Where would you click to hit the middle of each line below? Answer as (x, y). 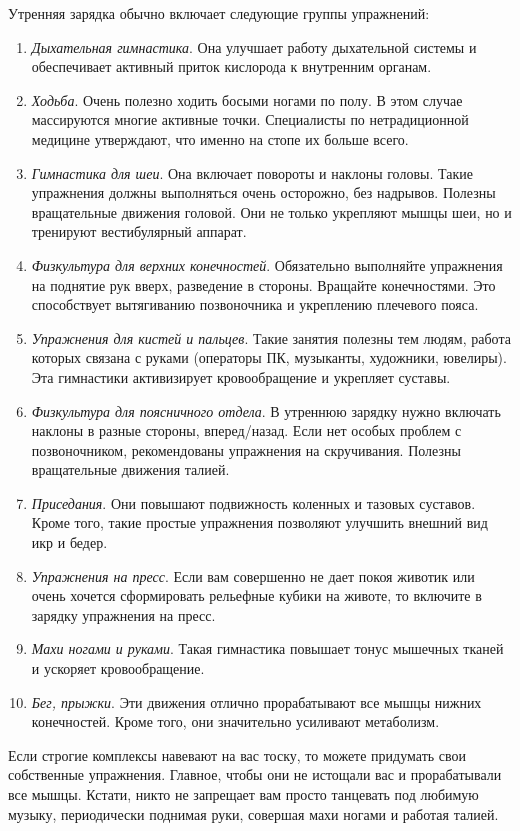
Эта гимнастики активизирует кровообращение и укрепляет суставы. (241, 376)
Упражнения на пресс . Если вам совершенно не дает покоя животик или (253, 575)
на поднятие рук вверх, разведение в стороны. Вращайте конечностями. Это (263, 284)
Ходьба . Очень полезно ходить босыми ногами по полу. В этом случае (247, 99)
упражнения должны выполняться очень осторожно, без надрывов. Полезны (263, 192)
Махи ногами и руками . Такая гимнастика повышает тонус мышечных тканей (267, 648)
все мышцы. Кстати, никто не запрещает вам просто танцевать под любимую (243, 794)
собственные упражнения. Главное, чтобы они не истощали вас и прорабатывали (255, 774)
